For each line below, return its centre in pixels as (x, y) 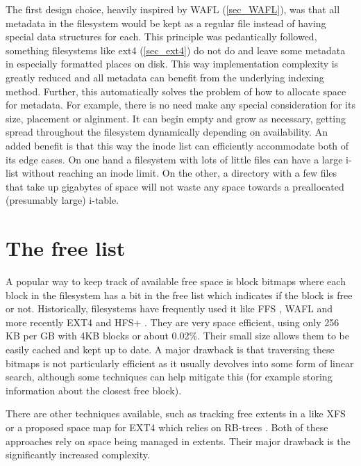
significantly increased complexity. (78, 455)
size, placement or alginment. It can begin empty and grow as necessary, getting (176, 118)
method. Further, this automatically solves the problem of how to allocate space (176, 91)
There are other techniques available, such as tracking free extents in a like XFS (176, 413)
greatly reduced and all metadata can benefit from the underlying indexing (165, 77)
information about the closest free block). (94, 390)
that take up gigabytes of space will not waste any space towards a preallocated (175, 186)
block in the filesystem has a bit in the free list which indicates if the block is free (179, 295)
